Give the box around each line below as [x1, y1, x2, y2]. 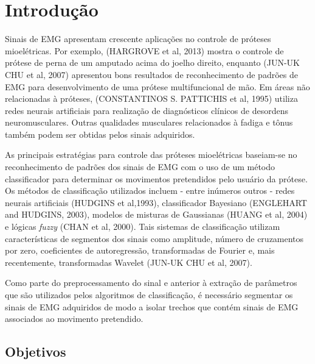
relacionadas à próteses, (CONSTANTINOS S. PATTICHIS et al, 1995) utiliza [5, 92, 298, 105]
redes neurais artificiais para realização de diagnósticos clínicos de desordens [5, 104, 288, 116]
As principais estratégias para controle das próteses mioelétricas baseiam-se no [5, 148, 297, 161]
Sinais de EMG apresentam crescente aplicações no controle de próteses [5, 32, 271, 45]
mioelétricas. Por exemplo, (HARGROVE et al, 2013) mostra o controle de [5, 44, 284, 57]
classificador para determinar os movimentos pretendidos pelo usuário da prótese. [5, 172, 308, 185]
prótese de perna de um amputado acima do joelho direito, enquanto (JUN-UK [5, 56, 300, 69]
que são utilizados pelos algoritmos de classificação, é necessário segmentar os [5, 288, 293, 301]
